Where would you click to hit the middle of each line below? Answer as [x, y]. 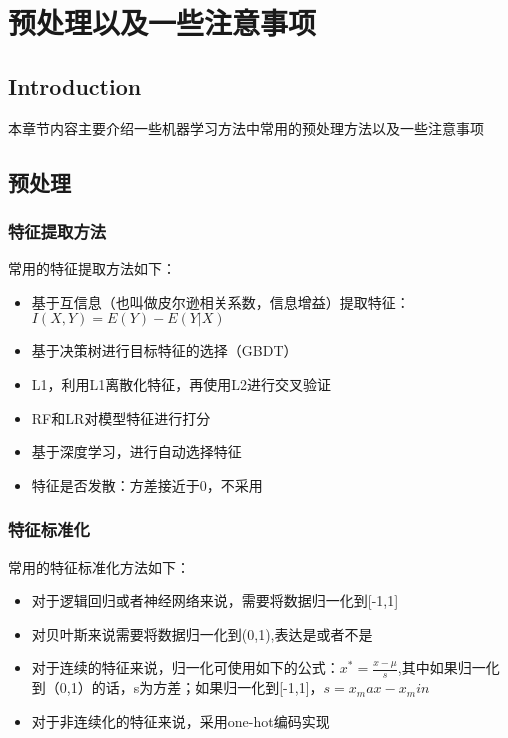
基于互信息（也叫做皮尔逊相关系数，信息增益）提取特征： [220, 301]
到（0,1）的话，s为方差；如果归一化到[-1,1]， [177, 687]
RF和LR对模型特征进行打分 [121, 417]
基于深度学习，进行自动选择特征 [136, 451]
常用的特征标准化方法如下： [99, 566]
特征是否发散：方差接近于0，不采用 [147, 484]
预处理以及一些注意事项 [162, 22]
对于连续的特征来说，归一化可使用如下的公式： [185, 667]
